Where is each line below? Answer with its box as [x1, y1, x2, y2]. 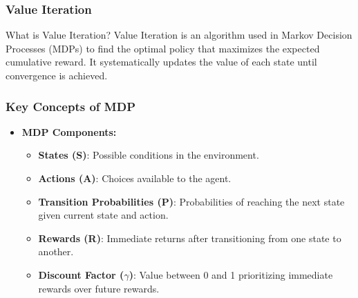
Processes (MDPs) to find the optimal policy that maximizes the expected [6, 41, 320, 55]
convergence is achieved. [6, 68, 108, 82]
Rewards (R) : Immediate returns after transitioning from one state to [38, 230, 341, 245]
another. [38, 244, 74, 259]
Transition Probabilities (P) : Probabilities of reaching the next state [38, 194, 345, 208]
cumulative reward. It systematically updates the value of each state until [6, 54, 317, 69]
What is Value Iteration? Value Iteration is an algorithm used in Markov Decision [6, 28, 352, 42]
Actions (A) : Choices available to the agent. [38, 171, 232, 185]
